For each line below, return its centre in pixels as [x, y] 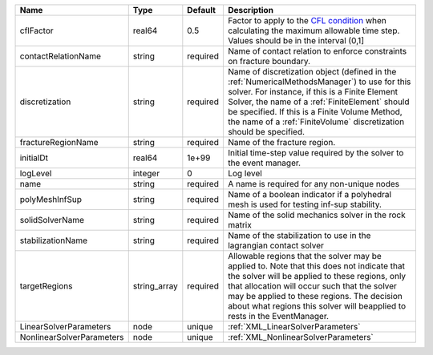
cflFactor [36, 30]
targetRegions [46, 286]
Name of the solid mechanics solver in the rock [316, 215]
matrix [239, 225]
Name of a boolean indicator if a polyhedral [310, 194]
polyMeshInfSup [51, 199]
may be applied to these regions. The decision [315, 296]
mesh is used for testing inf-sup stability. [305, 204]
